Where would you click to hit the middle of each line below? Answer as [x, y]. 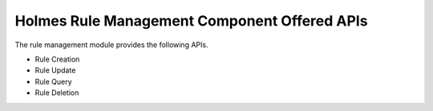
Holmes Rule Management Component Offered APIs [191, 21]
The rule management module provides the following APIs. [111, 45]
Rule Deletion [57, 93]
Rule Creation [57, 59]
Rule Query [53, 81]
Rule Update [55, 70]
